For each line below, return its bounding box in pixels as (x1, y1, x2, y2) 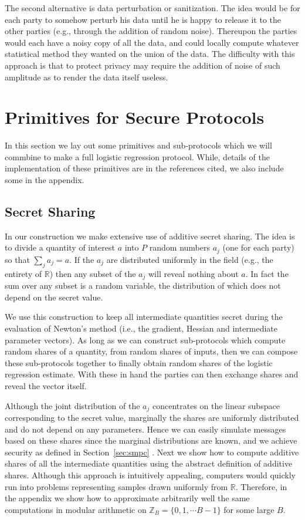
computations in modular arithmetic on (5, 503, 147, 515)
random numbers (149, 241, 210, 254)
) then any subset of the (49, 267, 136, 279)
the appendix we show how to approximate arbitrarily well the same (5, 492, 250, 504)
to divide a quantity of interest (5, 241, 115, 254)
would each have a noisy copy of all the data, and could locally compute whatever (5, 36, 299, 48)
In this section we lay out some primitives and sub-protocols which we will (5, 139, 272, 151)
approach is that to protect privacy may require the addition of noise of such (5, 59, 280, 71)
